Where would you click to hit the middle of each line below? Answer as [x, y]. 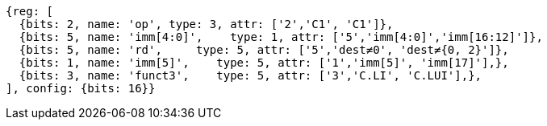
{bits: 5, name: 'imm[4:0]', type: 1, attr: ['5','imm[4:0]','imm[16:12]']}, [281, 37]
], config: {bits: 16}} [81, 88]
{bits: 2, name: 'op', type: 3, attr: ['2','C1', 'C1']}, [206, 24]
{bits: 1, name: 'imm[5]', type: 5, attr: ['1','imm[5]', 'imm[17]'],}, [264, 63]
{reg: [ [30, 11]
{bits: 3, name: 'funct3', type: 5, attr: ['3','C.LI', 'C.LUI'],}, [251, 75]
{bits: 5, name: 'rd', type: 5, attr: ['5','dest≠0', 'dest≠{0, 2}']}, [264, 50]
